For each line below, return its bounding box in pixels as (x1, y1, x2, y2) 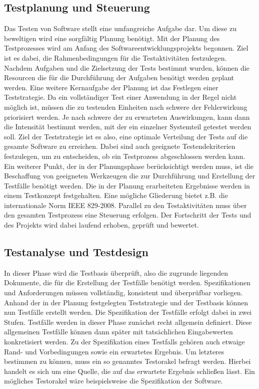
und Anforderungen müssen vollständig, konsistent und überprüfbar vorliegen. (4, 287, 243, 298)
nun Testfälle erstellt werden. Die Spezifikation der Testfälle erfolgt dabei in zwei (4, 307, 252, 317)
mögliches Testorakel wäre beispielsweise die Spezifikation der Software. (4, 375, 223, 386)
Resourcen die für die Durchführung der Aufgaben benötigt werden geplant (4, 72, 234, 83)
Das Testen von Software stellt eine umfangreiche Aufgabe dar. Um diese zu (4, 23, 236, 34)
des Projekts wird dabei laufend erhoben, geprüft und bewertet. (4, 220, 199, 230)
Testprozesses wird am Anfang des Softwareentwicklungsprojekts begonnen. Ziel (4, 43, 248, 53)
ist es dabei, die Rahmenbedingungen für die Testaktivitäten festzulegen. (4, 52, 227, 63)
